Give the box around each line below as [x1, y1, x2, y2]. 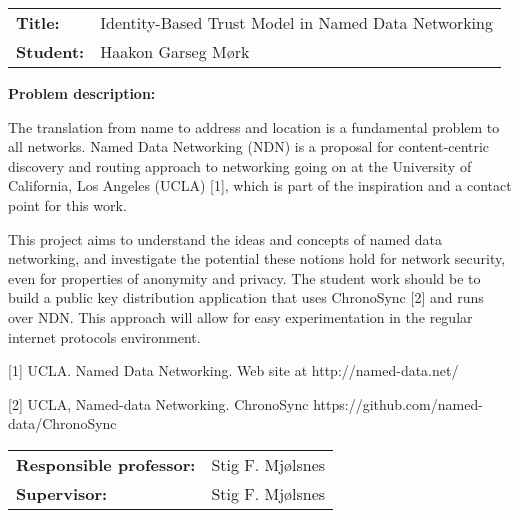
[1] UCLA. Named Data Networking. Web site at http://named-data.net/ [8, 360, 459, 381]
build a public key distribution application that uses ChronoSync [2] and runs [8, 287, 484, 308]
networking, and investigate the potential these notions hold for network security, [8, 248, 506, 269]
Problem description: [8, 83, 156, 103]
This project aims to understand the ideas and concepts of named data [8, 228, 443, 249]
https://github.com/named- [313, 393, 483, 414]
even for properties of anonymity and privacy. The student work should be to [8, 267, 481, 288]
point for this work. [8, 194, 127, 215]
